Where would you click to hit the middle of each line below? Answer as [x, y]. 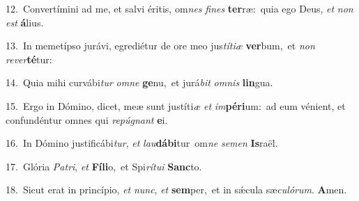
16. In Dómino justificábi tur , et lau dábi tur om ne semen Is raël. [142, 143]
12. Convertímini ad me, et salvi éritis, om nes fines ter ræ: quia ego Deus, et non [179, 8]
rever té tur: [29, 59]
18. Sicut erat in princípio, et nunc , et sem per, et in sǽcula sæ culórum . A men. [176, 190]
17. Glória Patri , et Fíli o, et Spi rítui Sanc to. [104, 166]
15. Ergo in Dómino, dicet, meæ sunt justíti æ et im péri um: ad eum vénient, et [176, 105]
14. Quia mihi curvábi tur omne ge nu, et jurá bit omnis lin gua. [139, 82]
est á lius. [25, 22]
